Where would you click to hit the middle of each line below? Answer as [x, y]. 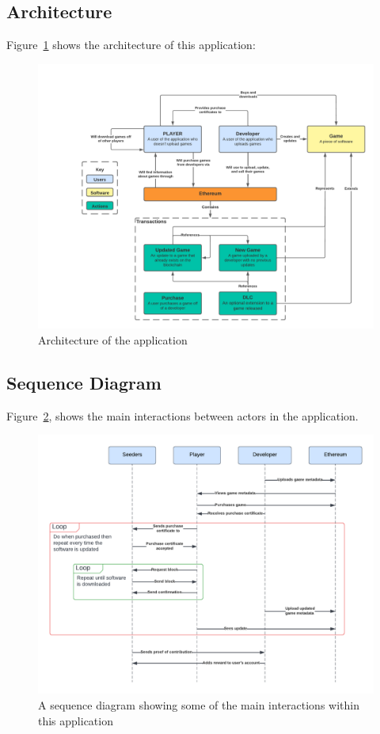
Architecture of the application [113, 339]
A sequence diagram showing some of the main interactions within [199, 705]
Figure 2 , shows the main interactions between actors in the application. [182, 415]
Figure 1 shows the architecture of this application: [131, 45]
